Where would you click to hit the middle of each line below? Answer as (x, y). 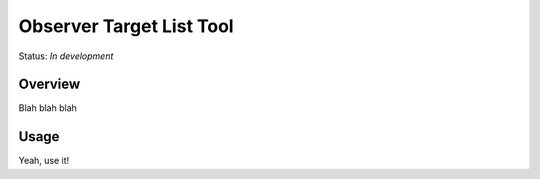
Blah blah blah (47, 108)
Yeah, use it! (44, 161)
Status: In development (66, 56)
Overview (49, 84)
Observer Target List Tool (126, 26)
